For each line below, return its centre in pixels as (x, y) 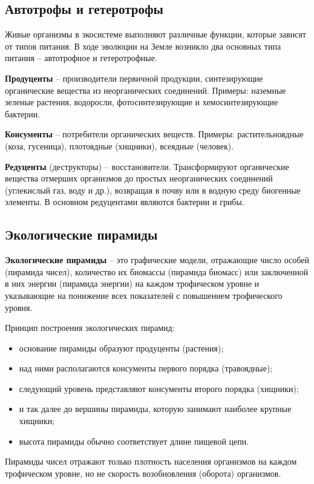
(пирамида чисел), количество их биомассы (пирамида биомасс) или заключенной (157, 271)
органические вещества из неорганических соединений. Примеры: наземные (146, 90)
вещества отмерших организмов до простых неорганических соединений (139, 178)
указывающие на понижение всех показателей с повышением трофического (144, 295)
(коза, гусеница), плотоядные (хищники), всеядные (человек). (119, 146)
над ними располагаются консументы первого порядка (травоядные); (146, 368)
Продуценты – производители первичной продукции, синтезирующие (134, 78)
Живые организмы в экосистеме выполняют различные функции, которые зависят (155, 34)
